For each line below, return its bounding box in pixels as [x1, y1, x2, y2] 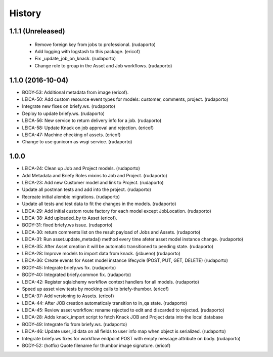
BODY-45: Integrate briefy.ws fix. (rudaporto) [22, 264, 116, 270]
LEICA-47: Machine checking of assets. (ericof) [22, 132, 121, 138]
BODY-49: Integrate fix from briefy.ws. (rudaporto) [22, 321, 127, 327]
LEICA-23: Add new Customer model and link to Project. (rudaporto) [22, 180, 164, 186]
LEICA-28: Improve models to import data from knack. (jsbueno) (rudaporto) [22, 250, 180, 256]
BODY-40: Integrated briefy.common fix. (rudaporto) [22, 271, 131, 278]
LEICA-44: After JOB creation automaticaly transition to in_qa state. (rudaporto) [22, 300, 188, 306]
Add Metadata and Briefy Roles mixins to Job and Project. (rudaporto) [22, 172, 168, 178]
